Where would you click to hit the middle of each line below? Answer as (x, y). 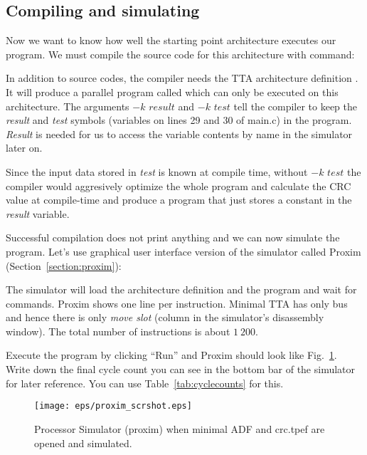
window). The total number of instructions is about (118, 331)
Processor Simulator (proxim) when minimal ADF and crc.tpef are (180, 428)
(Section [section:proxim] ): (64, 265)
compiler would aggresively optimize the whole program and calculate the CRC (179, 185)
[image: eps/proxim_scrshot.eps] (113, 406)
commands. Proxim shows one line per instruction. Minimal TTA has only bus (177, 303)
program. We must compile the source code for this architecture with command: (180, 54)
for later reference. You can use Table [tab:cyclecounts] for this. (145, 383)
